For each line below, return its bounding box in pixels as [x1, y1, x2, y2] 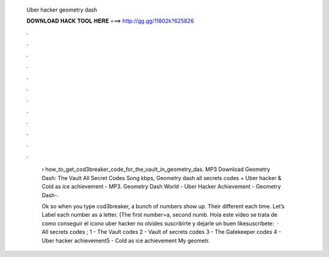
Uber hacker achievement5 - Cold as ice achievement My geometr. [41, 237, 210, 244]
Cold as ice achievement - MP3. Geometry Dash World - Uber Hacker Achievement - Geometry [41, 183, 281, 190]
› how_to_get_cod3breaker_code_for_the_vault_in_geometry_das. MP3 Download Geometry [41, 165, 271, 173]
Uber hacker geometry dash [26, 6, 97, 13]
